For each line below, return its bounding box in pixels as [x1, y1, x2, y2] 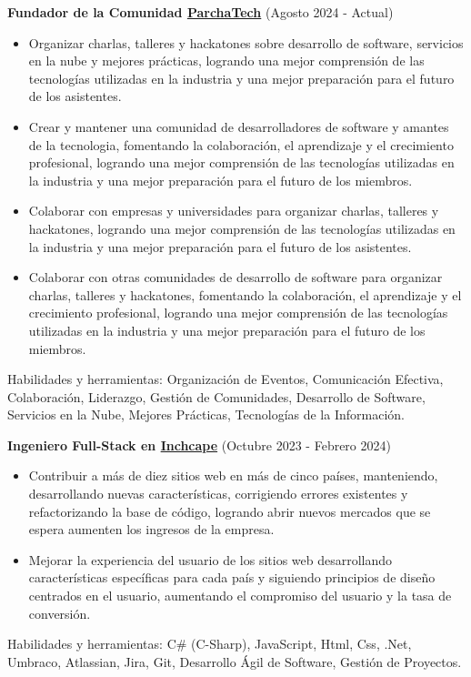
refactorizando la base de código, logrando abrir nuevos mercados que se [28, 501, 431, 520]
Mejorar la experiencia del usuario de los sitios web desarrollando [28, 550, 393, 569]
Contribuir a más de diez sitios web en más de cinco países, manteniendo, [28, 466, 438, 485]
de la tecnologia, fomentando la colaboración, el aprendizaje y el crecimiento [28, 135, 454, 154]
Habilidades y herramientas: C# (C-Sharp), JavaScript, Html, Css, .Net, [7, 634, 412, 653]
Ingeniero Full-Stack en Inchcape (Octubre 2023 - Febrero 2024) [7, 435, 391, 454]
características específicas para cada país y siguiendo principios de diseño [28, 568, 436, 587]
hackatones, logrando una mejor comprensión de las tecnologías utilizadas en [28, 218, 456, 237]
